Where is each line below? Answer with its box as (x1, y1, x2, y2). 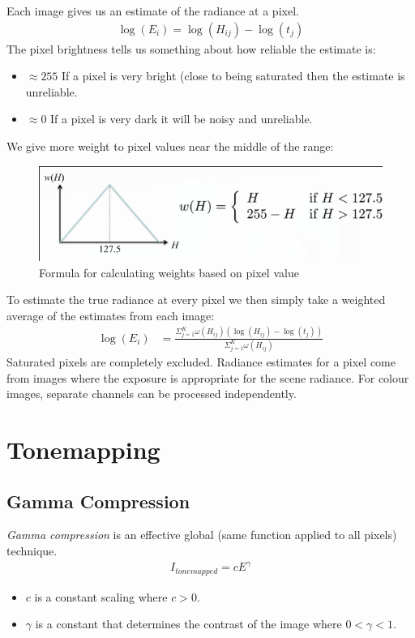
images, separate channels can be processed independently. (6, 385, 297, 402)
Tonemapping (6, 432, 160, 465)
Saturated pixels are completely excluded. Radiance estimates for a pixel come (6, 353, 396, 370)
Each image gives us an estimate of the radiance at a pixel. (6, 2, 299, 19)
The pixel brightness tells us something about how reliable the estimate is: (6, 40, 376, 57)
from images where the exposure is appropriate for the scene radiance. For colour (6, 369, 409, 386)
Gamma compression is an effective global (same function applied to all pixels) (6, 526, 397, 543)
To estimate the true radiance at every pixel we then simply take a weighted (6, 291, 386, 308)
